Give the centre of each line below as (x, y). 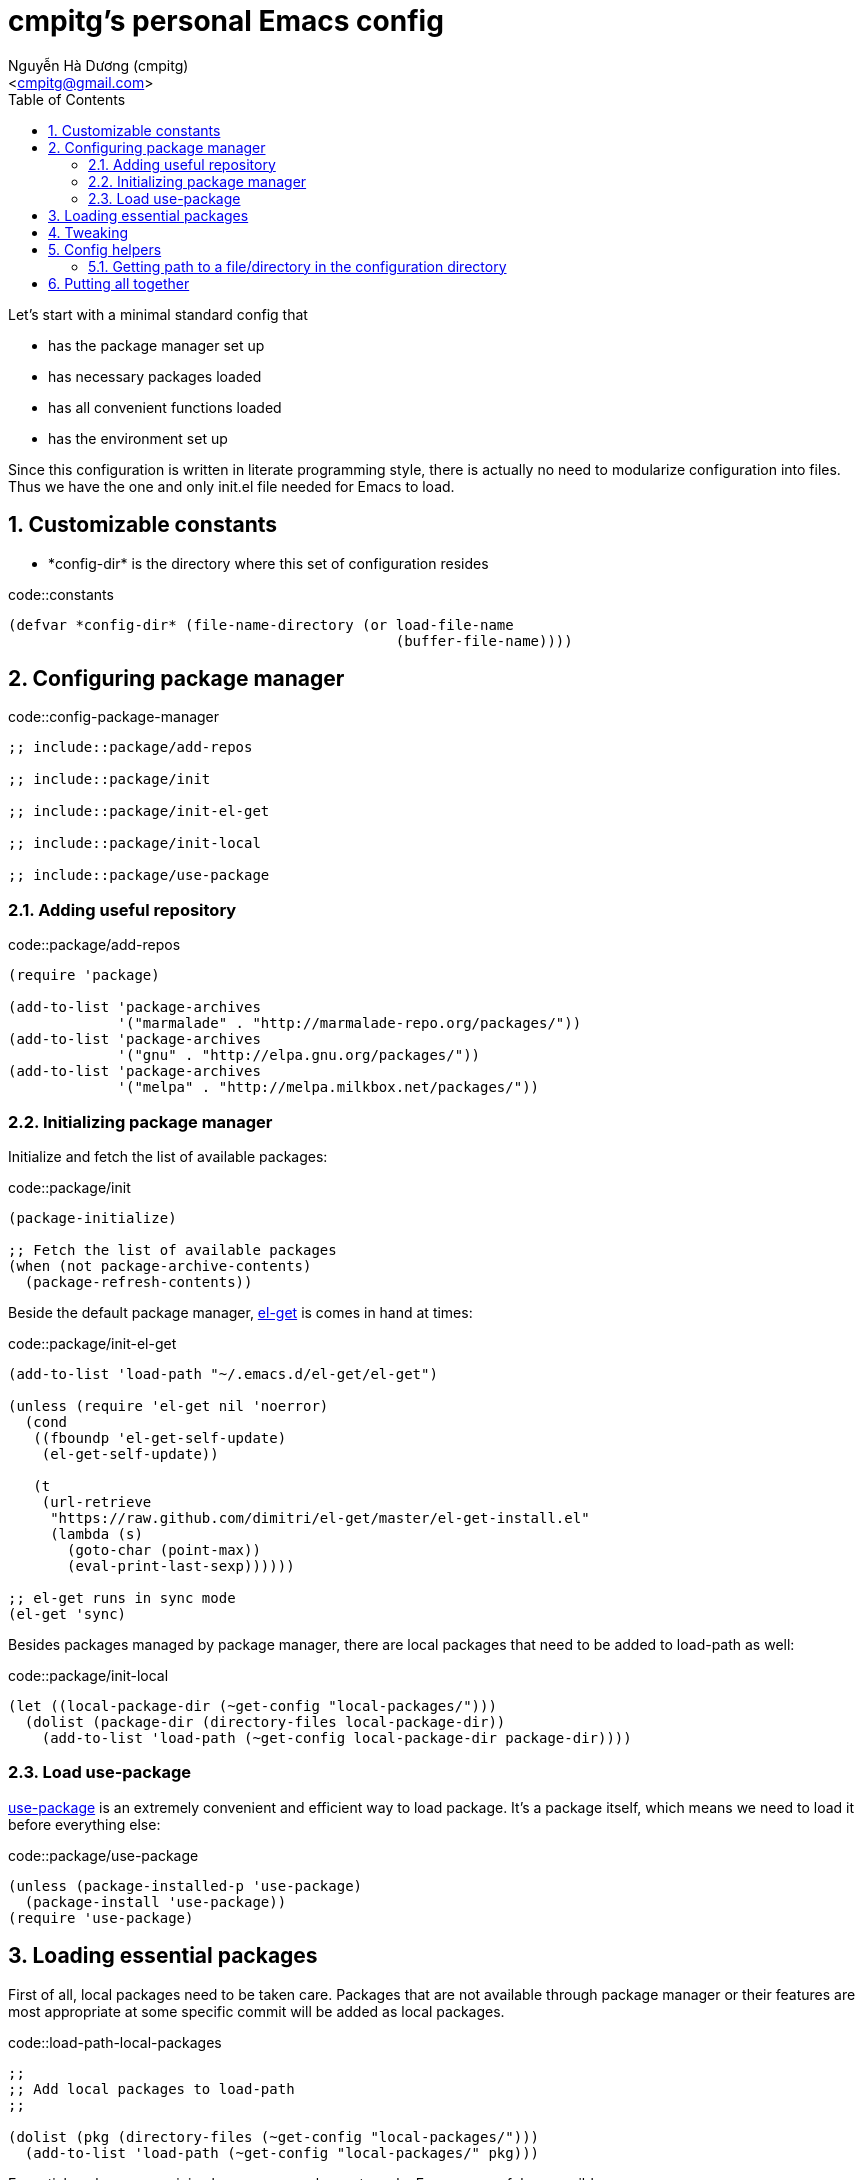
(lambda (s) (96, 1533)
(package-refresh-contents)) (138, 1281)
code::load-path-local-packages (115, 2042)
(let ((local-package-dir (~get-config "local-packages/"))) (252, 1705)
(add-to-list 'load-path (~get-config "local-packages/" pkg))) (282, 2152)
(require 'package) (84, 975)
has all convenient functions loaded (165, 407)
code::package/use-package (103, 1855)
